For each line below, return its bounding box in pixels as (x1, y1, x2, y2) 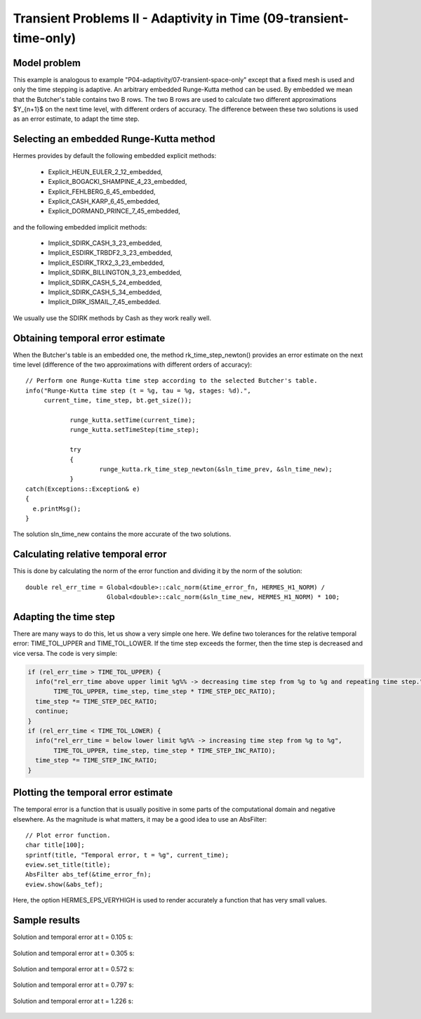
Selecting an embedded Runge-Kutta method (13, 133, 215, 145)
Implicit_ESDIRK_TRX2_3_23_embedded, (48, 258, 165, 267)
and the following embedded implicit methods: (13, 223, 147, 231)
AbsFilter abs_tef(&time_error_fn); (25, 871, 152, 879)
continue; (35, 707, 69, 716)
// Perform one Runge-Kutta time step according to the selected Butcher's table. (25, 376, 318, 385)
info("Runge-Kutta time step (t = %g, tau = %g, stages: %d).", (25, 386, 252, 395)
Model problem (13, 57, 81, 69)
